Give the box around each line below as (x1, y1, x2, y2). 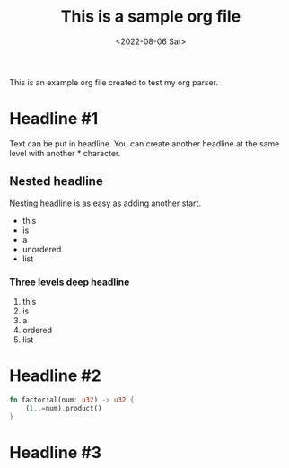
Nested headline (9, 173, 103, 190)
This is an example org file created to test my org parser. (9, 76, 218, 87)
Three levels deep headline (9, 276, 130, 288)
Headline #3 (9, 442, 101, 463)
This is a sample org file (60, 6, 241, 27)
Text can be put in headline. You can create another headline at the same (9, 137, 280, 149)
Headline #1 (9, 109, 99, 129)
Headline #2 (9, 366, 101, 386)
